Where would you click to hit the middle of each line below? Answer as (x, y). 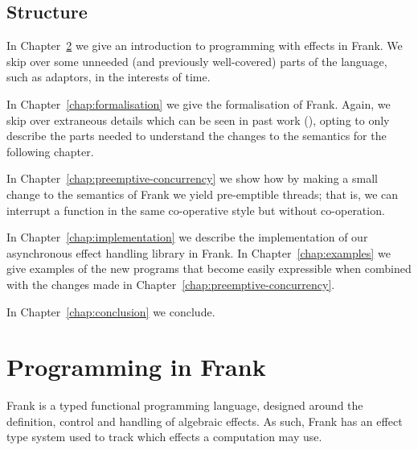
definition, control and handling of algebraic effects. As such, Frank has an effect (205, 421)
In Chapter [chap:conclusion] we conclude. (111, 311)
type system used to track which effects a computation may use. (164, 437)
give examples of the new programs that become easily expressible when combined (209, 268)
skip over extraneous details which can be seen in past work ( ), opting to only (198, 120)
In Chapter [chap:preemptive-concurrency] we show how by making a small (192, 178)
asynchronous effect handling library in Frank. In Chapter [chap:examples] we (199, 252)
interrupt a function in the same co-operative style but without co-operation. (196, 210)
